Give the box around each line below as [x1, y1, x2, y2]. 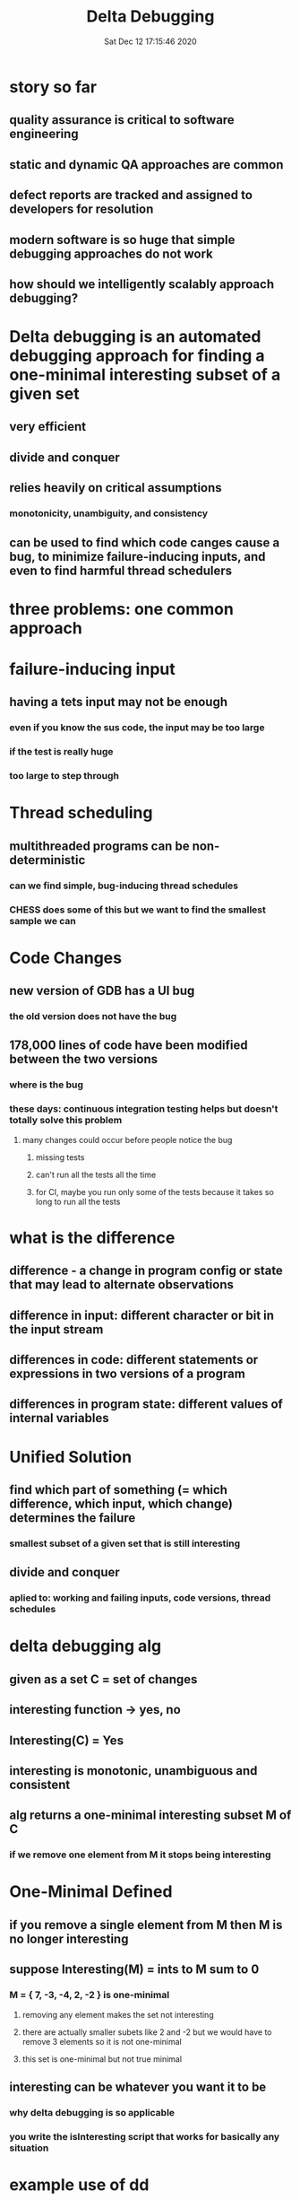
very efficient [9, 419, 87, 434]
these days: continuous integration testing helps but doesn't [9, 1103, 279, 1115]
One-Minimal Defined [9, 1881, 173, 1902]
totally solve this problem [9, 1114, 123, 1127]
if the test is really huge [9, 746, 114, 758]
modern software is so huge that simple [9, 231, 236, 248]
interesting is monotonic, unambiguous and [9, 1763, 258, 1778]
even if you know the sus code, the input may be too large [9, 721, 265, 734]
